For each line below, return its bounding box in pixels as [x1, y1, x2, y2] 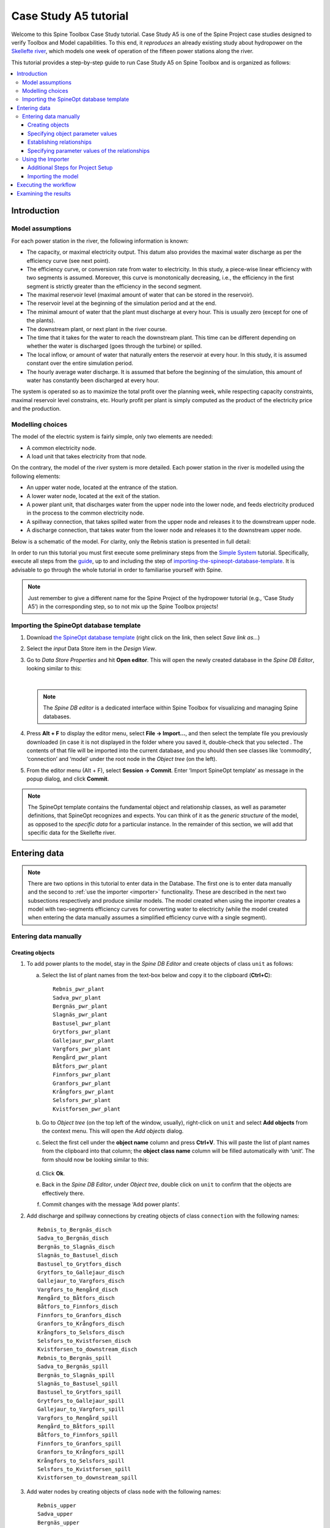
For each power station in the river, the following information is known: [11, 237, 189, 244]
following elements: [11, 472, 61, 480]
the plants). [26, 317, 56, 324]
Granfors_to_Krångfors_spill [37, 1449, 125, 1456]
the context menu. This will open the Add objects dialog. [42, 1128, 184, 1135]
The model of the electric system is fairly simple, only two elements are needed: [11, 433, 213, 440]
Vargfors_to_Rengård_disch [37, 1286, 119, 1293]
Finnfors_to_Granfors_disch [37, 1312, 122, 1318]
